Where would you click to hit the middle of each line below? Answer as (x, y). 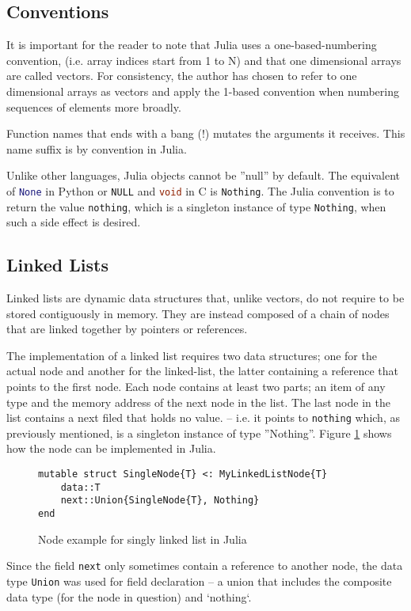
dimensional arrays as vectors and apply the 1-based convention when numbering (203, 91)
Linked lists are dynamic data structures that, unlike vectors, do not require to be (205, 298)
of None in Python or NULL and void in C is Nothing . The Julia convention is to (200, 190)
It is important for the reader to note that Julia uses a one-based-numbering (192, 45)
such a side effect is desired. (74, 222)
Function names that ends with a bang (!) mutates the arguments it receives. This (206, 133)
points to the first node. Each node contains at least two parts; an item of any (196, 387)
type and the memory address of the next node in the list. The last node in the (198, 402)
